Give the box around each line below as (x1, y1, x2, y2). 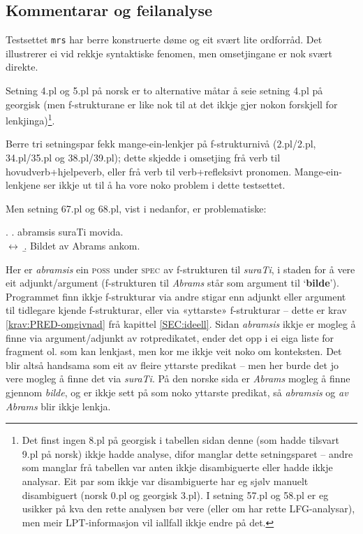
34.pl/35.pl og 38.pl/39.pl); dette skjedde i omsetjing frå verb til (6, 150, 281, 165)
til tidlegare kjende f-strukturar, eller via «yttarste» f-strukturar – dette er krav (6, 303, 347, 317)
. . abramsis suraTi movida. (6, 224, 124, 239)
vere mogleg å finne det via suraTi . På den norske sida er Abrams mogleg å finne (6, 371, 350, 386)
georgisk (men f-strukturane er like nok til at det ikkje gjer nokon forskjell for (6, 96, 338, 111)
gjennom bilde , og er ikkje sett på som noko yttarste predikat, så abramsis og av (6, 384, 348, 399)
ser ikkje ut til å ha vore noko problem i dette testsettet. (43, 178, 286, 192)
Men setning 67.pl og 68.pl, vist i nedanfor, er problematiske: (6, 201, 267, 215)
